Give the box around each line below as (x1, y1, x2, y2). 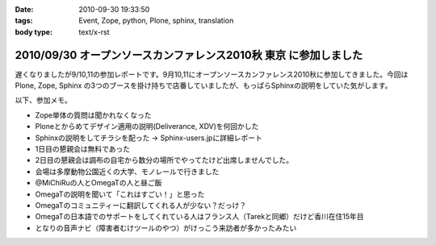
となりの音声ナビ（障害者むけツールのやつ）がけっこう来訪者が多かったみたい (35, 222, 297, 233)
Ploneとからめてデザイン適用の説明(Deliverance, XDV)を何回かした (35, 122, 259, 131)
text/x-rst (78, 27, 110, 36)
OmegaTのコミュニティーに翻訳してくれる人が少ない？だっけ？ (35, 200, 246, 210)
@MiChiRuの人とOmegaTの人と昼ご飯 (35, 178, 162, 188)
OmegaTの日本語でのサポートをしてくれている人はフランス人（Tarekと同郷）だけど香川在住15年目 (35, 212, 364, 222)
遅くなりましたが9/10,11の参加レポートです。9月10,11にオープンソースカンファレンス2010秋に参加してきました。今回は (15, 69, 409, 79)
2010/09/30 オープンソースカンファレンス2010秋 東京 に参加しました (15, 48, 363, 62)
